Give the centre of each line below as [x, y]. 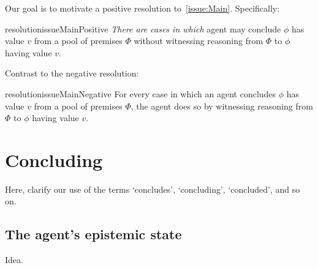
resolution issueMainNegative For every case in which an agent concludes [141, 93]
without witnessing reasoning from [199, 41]
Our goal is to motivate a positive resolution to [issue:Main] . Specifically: [142, 8]
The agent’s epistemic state [93, 234]
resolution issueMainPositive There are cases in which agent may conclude [143, 28]
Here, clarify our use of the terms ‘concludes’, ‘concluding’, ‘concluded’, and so [153, 189]
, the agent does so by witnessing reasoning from [222, 106]
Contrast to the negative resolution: [72, 73]
